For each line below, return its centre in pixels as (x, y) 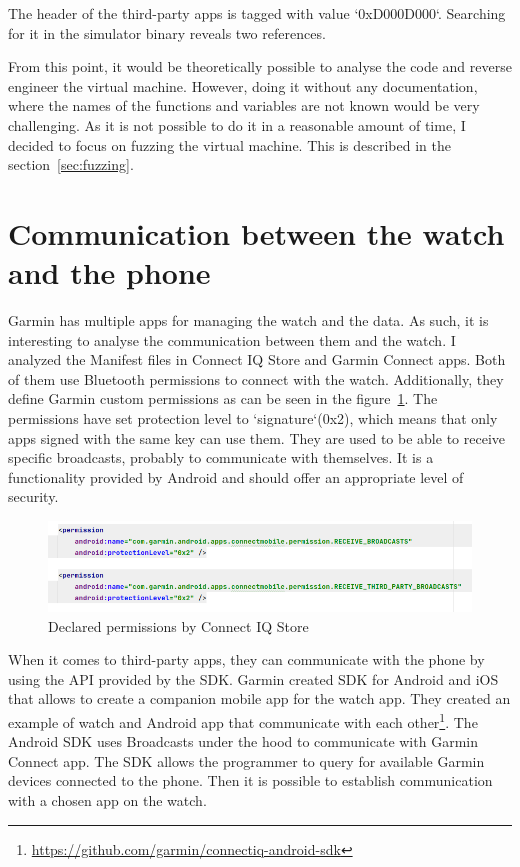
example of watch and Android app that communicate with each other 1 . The (243, 720)
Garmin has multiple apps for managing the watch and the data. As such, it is (248, 320)
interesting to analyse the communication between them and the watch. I (232, 339)
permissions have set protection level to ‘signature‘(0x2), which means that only (253, 418)
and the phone (109, 272)
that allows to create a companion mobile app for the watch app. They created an (259, 698)
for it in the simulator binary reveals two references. (167, 32)
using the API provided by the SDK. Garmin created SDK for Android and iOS (253, 678)
